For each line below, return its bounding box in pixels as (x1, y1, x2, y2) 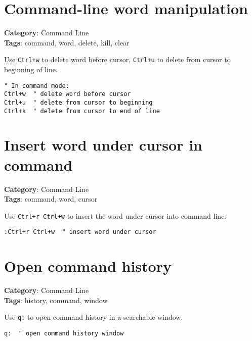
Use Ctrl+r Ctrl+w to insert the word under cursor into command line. (4, 210, 227, 221)
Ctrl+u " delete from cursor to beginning (4, 99, 153, 106)
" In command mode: (4, 82, 69, 89)
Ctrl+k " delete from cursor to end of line (4, 107, 160, 115)
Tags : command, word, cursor (4, 193, 98, 204)
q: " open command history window (4, 329, 124, 337)
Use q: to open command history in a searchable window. (4, 312, 183, 322)
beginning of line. (4, 64, 58, 74)
